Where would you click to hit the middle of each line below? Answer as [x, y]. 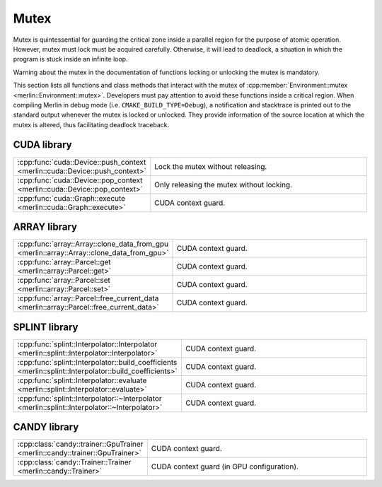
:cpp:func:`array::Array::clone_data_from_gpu [93, 244]
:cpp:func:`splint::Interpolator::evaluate [82, 380]
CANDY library [46, 427]
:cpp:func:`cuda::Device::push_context [82, 162]
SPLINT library [46, 327]
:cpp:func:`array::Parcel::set [64, 281]
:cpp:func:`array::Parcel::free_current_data [88, 298]
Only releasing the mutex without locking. [224, 184]
